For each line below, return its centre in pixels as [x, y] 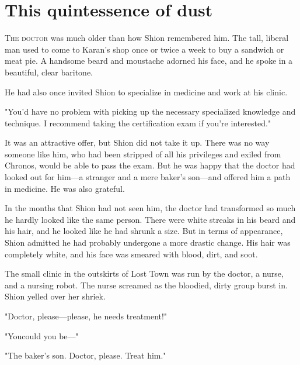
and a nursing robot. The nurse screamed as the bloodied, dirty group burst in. [146, 285]
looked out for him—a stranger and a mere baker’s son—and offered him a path [148, 177]
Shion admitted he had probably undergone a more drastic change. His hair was [148, 242]
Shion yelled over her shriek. [55, 296]
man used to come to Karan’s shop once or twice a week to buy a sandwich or [144, 49]
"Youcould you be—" [42, 335]
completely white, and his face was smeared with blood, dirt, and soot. [131, 254]
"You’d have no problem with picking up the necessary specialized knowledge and [150, 111]
